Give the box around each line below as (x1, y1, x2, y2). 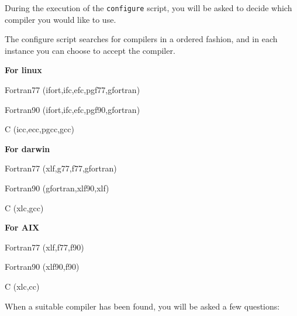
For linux (5, 64, 42, 76)
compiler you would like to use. (5, 13, 116, 25)
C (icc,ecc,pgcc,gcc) (5, 123, 74, 135)
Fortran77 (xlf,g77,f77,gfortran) (5, 162, 117, 174)
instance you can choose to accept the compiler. (5, 44, 175, 56)
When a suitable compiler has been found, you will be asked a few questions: (5, 300, 280, 312)
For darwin (5, 142, 50, 154)
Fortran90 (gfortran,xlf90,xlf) (5, 182, 109, 194)
